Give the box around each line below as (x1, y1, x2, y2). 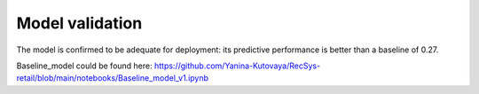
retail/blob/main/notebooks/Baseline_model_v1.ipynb (16, 73, 208, 83)
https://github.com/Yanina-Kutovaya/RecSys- (153, 60, 321, 71)
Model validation (16, 13, 143, 33)
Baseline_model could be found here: (16, 60, 153, 71)
